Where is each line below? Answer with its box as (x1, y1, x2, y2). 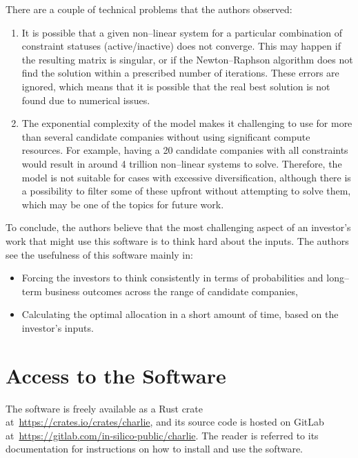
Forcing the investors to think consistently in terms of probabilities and (21, 270, 324, 285)
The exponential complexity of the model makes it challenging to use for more (21, 116, 352, 130)
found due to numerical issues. (21, 92, 150, 107)
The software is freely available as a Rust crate (6, 401, 203, 415)
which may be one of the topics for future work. (21, 197, 224, 211)
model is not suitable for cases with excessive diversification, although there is (21, 170, 351, 184)
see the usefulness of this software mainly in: (6, 247, 193, 261)
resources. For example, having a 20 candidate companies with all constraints (21, 143, 348, 157)
